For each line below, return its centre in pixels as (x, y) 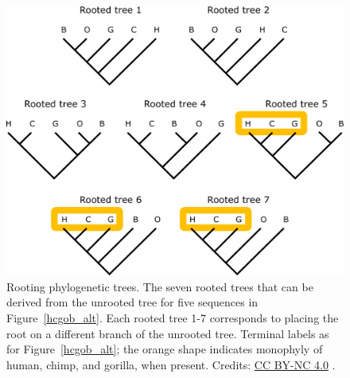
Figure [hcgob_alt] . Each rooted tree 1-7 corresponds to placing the (173, 318)
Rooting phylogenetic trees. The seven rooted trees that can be (160, 286)
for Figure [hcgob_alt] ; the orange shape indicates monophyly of (165, 349)
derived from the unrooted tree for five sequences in (132, 302)
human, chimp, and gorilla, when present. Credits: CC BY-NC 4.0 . (171, 364)
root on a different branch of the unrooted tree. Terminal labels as (168, 333)
